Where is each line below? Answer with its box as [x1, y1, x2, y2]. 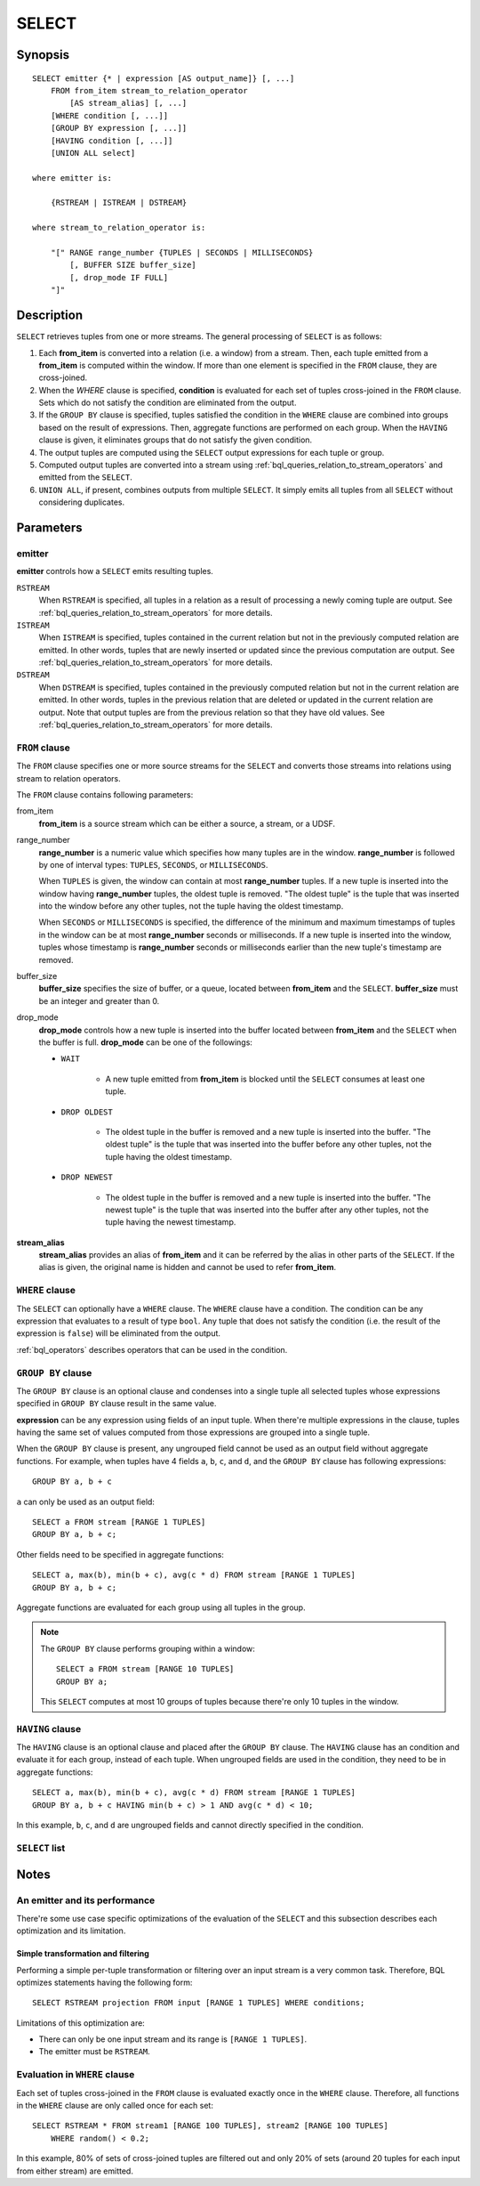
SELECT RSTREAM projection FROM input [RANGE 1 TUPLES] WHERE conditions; [32, 1998, 365, 2008]
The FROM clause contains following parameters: [16, 789, 194, 800]
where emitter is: [32, 173, 113, 182]
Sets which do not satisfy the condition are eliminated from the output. [38, 397, 297, 409]
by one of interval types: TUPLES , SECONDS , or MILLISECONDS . [38, 859, 268, 870]
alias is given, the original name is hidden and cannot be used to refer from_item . [38, 1262, 337, 1273]
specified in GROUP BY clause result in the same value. [16, 1398, 217, 1409]
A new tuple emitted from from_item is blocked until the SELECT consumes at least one [105, 1073, 426, 1084]
